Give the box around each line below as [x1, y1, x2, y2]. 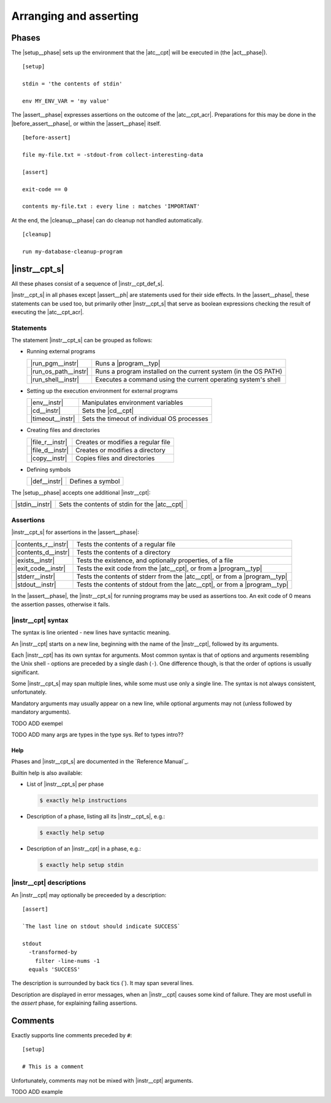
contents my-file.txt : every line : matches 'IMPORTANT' [22, 203, 200, 210]
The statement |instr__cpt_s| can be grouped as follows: [11, 337, 153, 344]
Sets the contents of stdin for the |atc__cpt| [58, 500, 183, 509]
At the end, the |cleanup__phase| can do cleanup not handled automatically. [11, 216, 204, 224]
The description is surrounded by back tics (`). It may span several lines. [11, 979, 194, 987]
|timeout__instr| [30, 415, 75, 423]
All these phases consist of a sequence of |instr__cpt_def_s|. [11, 280, 164, 287]
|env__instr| [30, 398, 64, 407]
